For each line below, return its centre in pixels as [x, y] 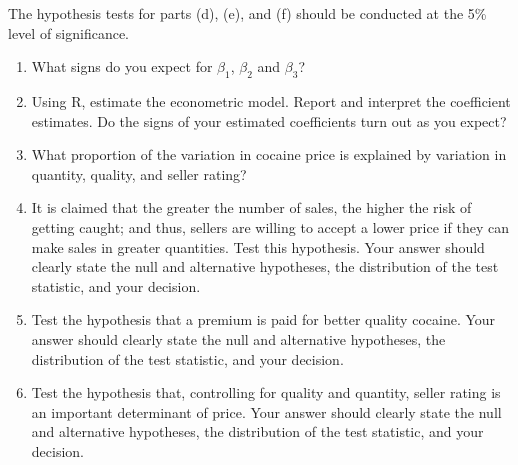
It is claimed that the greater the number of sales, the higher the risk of [251, 207]
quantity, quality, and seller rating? [139, 173]
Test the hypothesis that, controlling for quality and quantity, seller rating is [266, 392]
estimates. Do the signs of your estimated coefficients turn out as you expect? [269, 120]
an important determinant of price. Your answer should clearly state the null [266, 411]
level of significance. [69, 32]
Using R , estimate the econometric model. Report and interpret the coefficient [271, 100]
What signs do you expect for [122, 66]
